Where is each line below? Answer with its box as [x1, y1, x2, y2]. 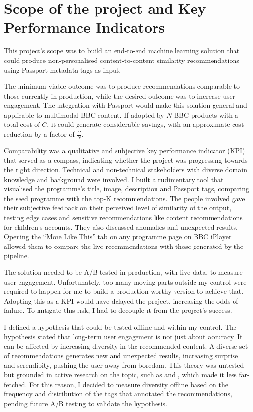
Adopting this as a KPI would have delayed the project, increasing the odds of [4, 295, 238, 306]
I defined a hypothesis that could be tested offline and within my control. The [4, 321, 237, 331]
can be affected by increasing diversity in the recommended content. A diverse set [4, 341, 248, 351]
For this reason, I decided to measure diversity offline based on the [29, 379, 228, 389]
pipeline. [4, 250, 29, 261]
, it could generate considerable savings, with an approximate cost [47, 119, 244, 129]
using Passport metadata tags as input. [4, 64, 121, 75]
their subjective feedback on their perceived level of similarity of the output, [4, 203, 232, 213]
